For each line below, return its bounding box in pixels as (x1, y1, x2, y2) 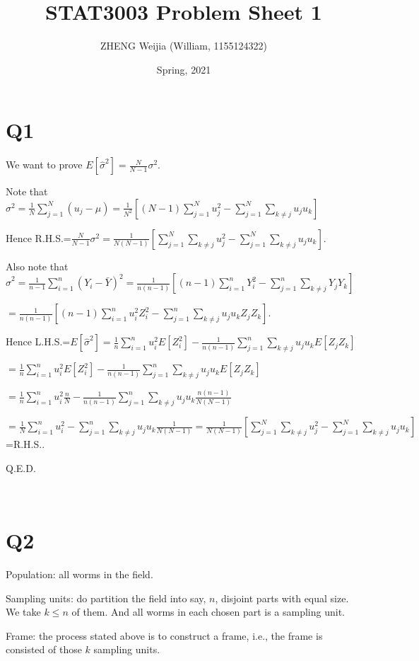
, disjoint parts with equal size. (215, 590, 349, 605)
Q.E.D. (6, 460, 36, 475)
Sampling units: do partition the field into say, (6, 590, 206, 605)
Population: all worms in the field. (6, 567, 153, 582)
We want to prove (6, 157, 83, 172)
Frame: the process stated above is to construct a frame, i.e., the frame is (6, 628, 323, 643)
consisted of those (6, 642, 82, 657)
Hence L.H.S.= (6, 334, 71, 349)
